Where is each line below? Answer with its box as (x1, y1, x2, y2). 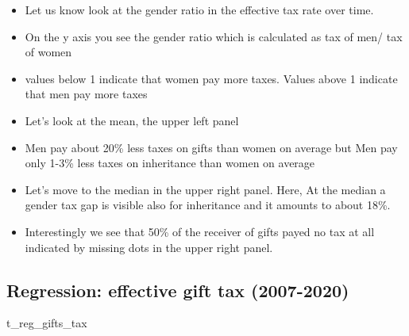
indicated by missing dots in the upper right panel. (25, 239, 273, 255)
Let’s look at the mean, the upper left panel (25, 112, 239, 128)
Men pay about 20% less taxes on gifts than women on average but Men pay (25, 139, 398, 155)
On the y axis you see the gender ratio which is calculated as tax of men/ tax (25, 28, 403, 44)
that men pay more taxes (25, 86, 148, 102)
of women (25, 44, 72, 60)
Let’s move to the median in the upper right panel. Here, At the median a (25, 181, 386, 197)
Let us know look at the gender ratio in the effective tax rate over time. (25, 2, 374, 17)
